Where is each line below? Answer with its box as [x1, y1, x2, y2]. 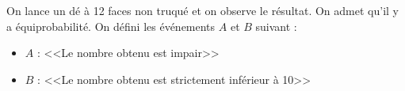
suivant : [255, 17, 297, 34]
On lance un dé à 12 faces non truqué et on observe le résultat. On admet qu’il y [6, 2, 399, 18]
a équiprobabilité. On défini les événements [6, 17, 216, 34]
